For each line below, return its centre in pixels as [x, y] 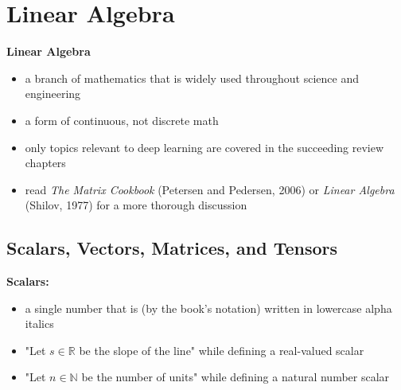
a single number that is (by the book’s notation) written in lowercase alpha [208, 308]
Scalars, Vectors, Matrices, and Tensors [172, 248]
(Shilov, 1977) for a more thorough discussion [136, 205]
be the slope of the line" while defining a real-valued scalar [222, 350]
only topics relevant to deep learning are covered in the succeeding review [204, 147]
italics [39, 324]
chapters [45, 163]
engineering [53, 94]
